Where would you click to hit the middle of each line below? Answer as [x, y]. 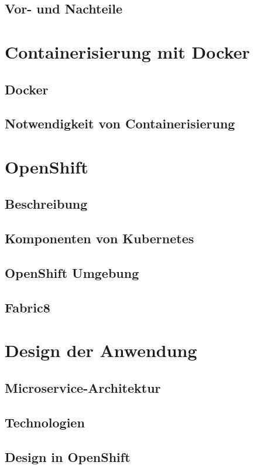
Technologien [45, 422]
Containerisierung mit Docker [127, 51]
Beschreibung [46, 204]
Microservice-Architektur [83, 387]
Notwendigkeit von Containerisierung [120, 123]
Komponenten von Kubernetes [99, 238]
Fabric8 [28, 307]
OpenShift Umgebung [72, 273]
